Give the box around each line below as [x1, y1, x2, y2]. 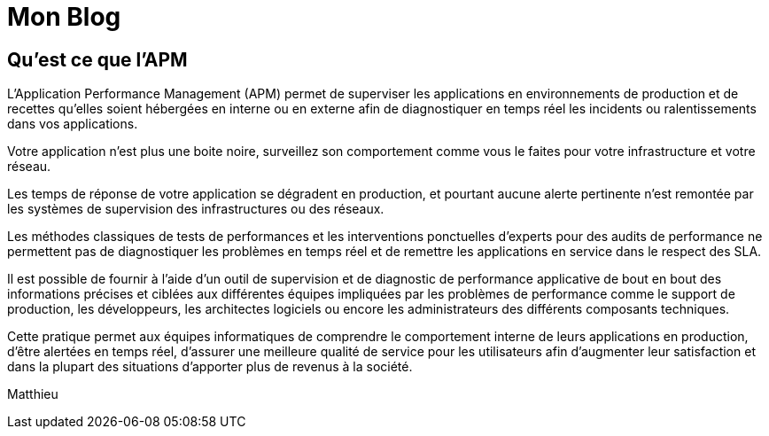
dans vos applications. [7, 116, 138, 132]
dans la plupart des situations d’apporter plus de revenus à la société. [7, 359, 413, 375]
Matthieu [7, 386, 58, 402]
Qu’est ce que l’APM [7, 48, 188, 71]
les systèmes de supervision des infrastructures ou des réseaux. [7, 201, 384, 217]
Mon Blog [7, 2, 121, 32]
